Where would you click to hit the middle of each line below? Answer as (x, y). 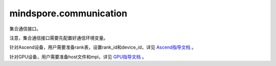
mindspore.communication (68, 13)
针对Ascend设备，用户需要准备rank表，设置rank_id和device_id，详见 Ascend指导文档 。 (103, 47)
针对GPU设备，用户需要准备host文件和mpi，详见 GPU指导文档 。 (78, 57)
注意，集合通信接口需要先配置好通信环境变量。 (59, 38)
